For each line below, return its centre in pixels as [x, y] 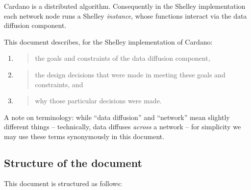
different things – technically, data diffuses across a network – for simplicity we [123, 127]
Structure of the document [73, 162]
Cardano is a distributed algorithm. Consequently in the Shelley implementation [125, 6]
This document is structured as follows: [63, 183]
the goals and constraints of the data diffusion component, [123, 58]
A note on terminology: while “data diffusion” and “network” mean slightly [117, 117]
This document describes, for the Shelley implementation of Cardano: [108, 41]
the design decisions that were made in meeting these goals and [130, 74]
